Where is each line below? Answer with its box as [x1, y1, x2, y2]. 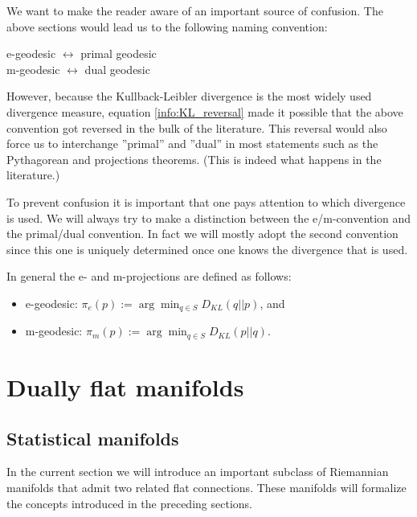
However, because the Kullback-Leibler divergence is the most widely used [6, 88, 372, 105]
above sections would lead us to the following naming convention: [6, 18, 328, 35]
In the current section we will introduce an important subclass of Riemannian [6, 463, 389, 480]
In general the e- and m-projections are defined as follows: [6, 268, 292, 285]
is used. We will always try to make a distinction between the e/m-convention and [6, 209, 411, 226]
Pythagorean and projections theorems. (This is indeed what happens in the [6, 150, 382, 167]
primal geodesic [80, 45, 157, 62]
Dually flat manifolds [6, 371, 244, 403]
